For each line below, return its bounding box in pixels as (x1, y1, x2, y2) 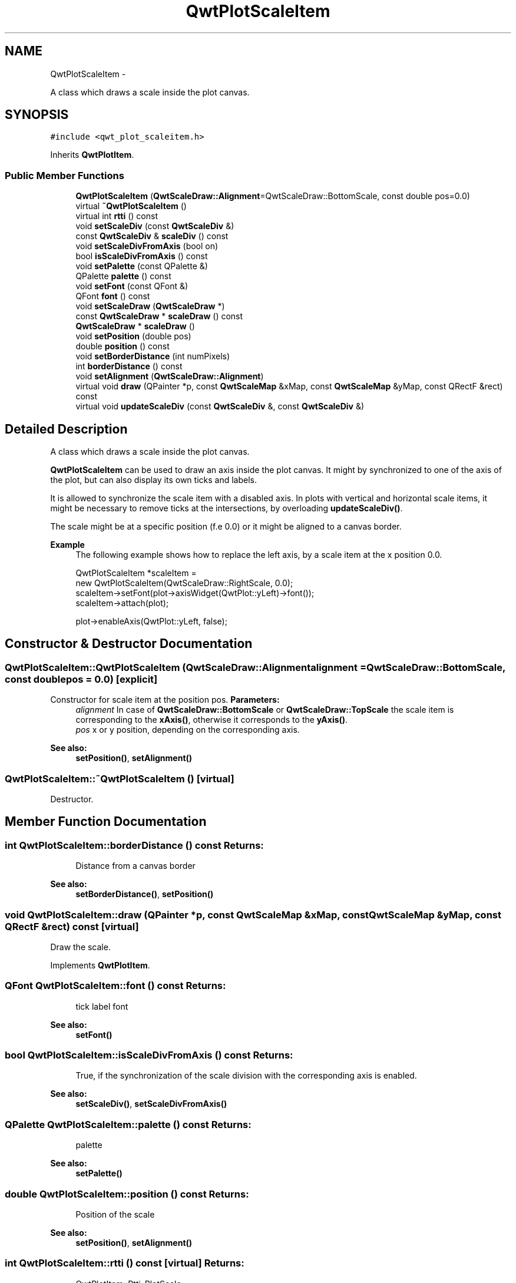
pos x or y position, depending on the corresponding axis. (75, 725, 300, 735)
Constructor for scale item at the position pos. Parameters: (50, 695, 280, 705)
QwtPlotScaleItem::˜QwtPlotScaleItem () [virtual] (5, 772, 234, 785)
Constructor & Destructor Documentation (5, 636, 253, 652)
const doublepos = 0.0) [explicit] (5, 673, 158, 685)
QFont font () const (75, 291, 150, 302)
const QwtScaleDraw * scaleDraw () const (75, 311, 243, 322)
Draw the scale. (50, 941, 111, 952)
